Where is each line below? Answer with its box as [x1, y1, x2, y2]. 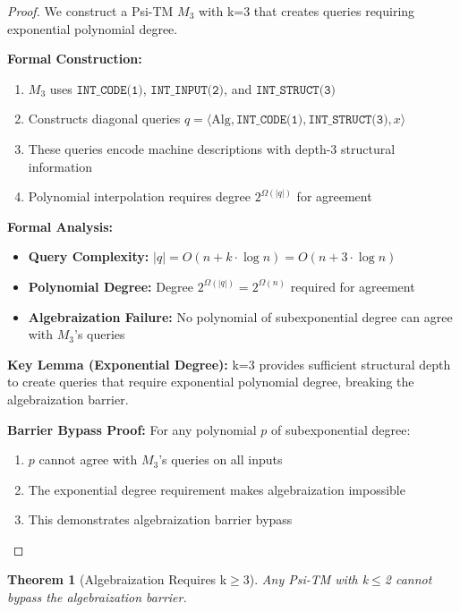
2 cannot [384, 570, 432, 589]
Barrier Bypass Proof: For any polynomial [7, 420, 257, 438]
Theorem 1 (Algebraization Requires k [7, 570, 227, 589]
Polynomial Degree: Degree [28, 276, 194, 295]
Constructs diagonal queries [28, 109, 181, 128]
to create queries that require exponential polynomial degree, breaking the [7, 372, 414, 391]
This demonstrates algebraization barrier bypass [28, 510, 293, 529]
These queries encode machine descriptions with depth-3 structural [28, 139, 396, 157]
